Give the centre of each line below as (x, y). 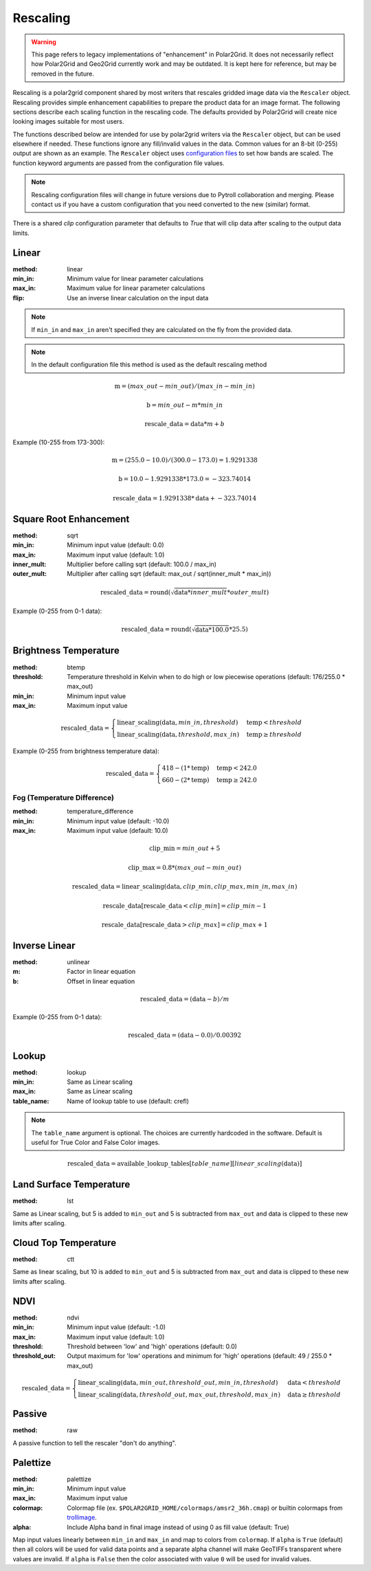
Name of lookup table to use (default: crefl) (128, 1101)
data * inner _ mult (201, 592)
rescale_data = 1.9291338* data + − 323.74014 (185, 498)
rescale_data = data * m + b (185, 424)
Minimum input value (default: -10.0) (118, 821)
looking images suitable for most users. (68, 122)
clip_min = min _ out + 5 (184, 848)
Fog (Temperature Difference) (64, 798)
